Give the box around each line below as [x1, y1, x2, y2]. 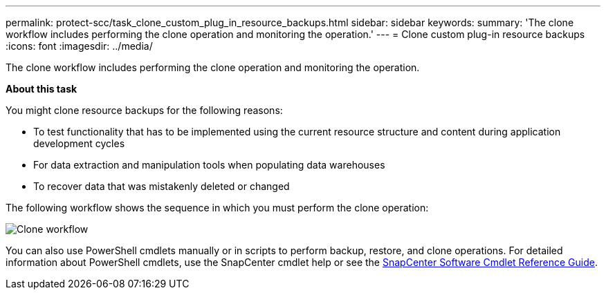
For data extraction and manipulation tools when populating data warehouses [33, 159, 385, 171]
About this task [6, 83, 77, 95]
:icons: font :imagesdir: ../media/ [6, 40, 153, 52]
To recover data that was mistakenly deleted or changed [33, 180, 290, 192]
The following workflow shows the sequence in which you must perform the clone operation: [6, 202, 429, 213]
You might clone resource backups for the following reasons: [6, 104, 283, 116]
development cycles [33, 137, 125, 149]
